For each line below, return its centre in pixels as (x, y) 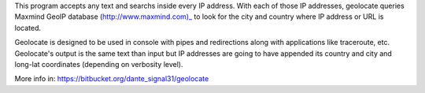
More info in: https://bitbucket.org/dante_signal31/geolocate (112, 79)
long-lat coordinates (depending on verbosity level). (99, 64)
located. (28, 28)
